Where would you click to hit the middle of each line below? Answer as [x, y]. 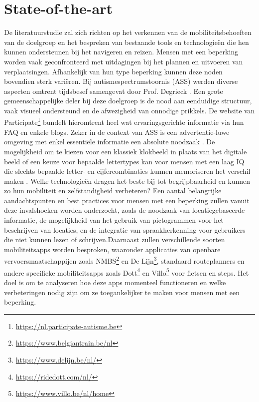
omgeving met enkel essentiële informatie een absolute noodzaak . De [110, 142]
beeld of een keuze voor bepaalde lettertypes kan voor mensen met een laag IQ [124, 161]
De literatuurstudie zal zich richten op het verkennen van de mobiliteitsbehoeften [128, 32]
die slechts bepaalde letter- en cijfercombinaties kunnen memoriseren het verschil [127, 171]
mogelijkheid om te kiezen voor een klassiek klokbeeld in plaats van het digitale [126, 151]
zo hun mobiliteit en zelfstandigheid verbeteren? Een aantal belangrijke [113, 191]
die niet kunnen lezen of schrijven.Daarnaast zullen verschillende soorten [115, 239]
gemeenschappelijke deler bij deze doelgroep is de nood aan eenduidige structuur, [128, 101]
